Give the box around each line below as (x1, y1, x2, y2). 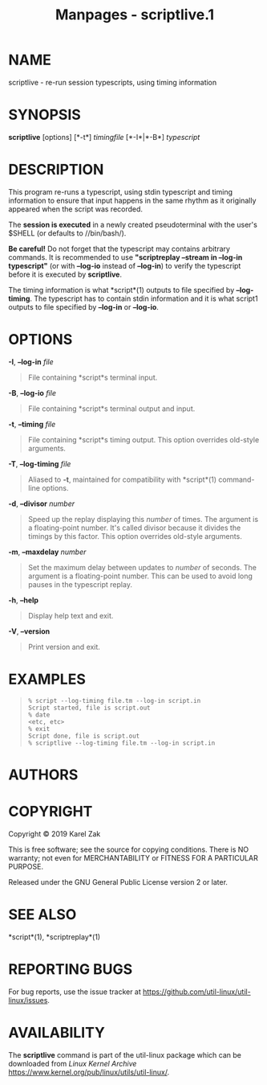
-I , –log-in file (8, 356, 54, 367)
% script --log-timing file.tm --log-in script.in (27, 697, 201, 705)
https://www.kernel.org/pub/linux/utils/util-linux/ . (8, 1067, 170, 1077)
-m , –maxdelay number (8, 547, 87, 557)
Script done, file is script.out (27, 732, 140, 740)
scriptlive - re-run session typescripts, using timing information (8, 77, 217, 87)
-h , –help (8, 595, 38, 605)
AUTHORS (8, 766, 79, 783)
